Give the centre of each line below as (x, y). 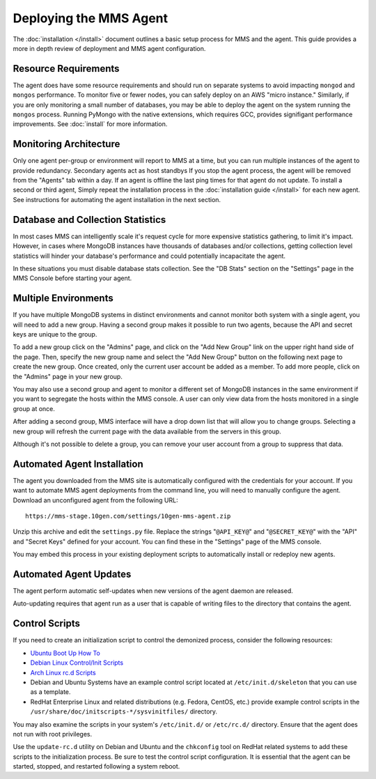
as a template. (50, 692)
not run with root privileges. (53, 734)
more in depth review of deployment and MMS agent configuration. (109, 48)
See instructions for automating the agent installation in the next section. (117, 199)
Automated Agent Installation (78, 464)
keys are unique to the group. (55, 334)
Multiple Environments (63, 299)
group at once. (34, 408)
